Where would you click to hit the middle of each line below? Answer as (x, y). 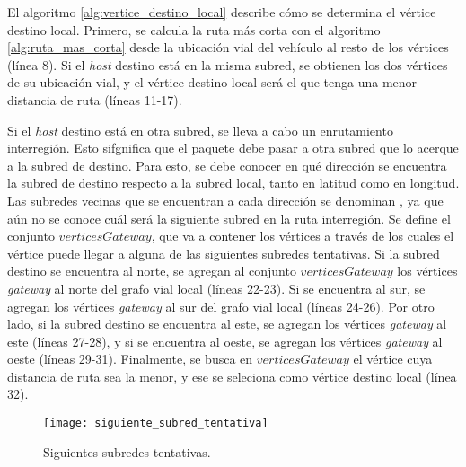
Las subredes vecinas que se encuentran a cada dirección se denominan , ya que (225, 200)
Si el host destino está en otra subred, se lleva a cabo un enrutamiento (200, 130)
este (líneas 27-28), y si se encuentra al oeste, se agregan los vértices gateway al (225, 341)
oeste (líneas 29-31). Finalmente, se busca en (130, 359)
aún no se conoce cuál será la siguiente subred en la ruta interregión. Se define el (229, 218)
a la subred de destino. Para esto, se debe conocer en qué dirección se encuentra (227, 165)
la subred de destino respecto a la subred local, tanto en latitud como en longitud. (233, 183)
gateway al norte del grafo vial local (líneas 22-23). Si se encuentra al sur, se (216, 288)
